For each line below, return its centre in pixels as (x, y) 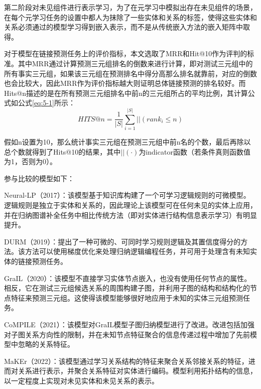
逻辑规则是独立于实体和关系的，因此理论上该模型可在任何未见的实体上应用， (130, 205)
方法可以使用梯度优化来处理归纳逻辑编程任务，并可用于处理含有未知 (137, 251)
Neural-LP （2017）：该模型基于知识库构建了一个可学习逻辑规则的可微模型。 (127, 195)
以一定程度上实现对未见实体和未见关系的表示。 (81, 380)
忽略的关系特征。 (46, 344)
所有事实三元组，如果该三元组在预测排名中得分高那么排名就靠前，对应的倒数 (130, 73)
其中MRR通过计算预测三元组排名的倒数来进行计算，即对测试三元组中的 (135, 63)
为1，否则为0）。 (30, 161)
